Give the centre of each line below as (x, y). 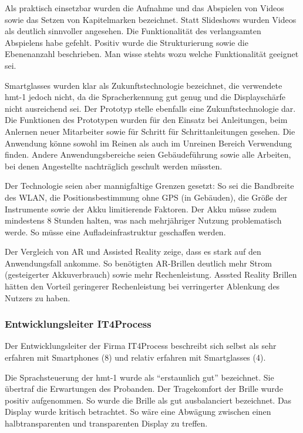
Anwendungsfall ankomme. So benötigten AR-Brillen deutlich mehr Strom (138, 263)
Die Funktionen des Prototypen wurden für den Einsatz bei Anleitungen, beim (146, 120)
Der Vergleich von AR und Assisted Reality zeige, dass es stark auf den (133, 252)
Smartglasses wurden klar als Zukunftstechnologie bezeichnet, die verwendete (144, 85)
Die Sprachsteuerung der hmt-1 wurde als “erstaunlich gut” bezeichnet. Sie (139, 377)
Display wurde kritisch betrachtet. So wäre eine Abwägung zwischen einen (138, 412)
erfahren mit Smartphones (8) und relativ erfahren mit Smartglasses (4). (135, 357)
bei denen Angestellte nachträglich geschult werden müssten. (114, 166)
